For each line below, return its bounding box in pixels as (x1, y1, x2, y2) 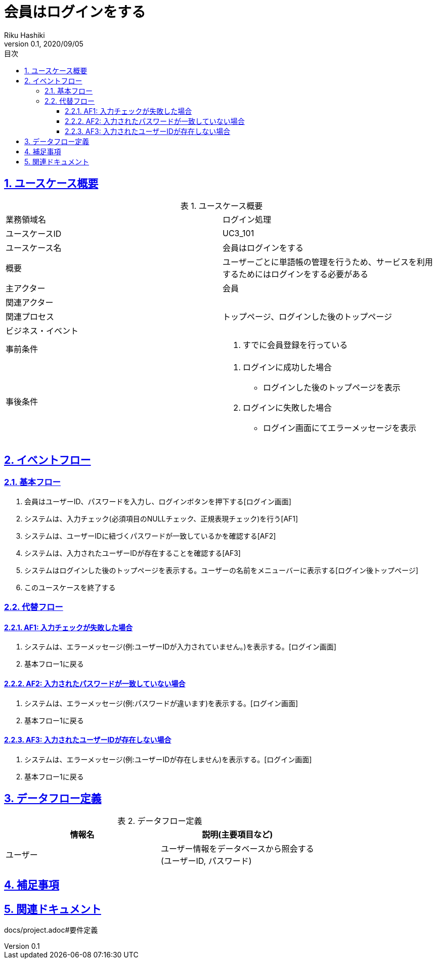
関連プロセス (6, 311, 55, 322)
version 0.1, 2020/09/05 (4, 39, 83, 48)
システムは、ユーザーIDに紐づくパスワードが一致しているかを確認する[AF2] (24, 531, 276, 540)
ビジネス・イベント (6, 325, 79, 336)
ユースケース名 (6, 242, 62, 253)
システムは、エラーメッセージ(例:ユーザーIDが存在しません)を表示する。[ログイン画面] (24, 755, 312, 764)
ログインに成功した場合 (243, 362, 332, 372)
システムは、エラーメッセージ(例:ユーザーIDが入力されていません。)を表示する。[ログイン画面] (24, 642, 336, 651)
